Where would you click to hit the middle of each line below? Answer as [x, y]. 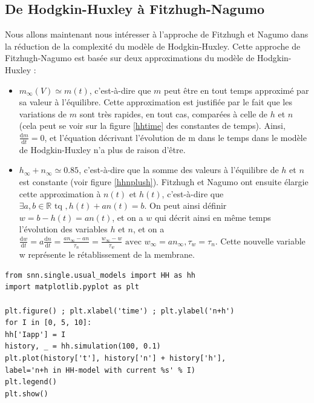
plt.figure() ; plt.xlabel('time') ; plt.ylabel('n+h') [120, 311]
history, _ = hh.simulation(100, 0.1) [83, 346]
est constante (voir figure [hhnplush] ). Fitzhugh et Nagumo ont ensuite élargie [164, 181]
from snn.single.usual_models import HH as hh [100, 275]
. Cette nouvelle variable [260, 241]
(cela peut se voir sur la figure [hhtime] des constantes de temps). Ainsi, [152, 126]
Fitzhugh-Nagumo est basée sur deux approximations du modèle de [130, 58]
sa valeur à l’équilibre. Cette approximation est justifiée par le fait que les [155, 102]
